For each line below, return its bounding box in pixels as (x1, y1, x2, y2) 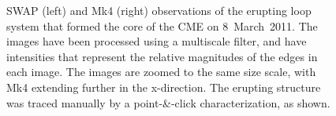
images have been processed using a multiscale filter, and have (6, 33, 307, 49)
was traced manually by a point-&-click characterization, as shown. (6, 94, 330, 111)
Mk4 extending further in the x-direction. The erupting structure (6, 78, 321, 95)
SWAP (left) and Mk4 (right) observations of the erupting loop (6, 2, 312, 18)
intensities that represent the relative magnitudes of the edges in (6, 48, 318, 64)
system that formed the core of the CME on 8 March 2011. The (6, 17, 318, 34)
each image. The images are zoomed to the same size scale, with (6, 63, 316, 80)
